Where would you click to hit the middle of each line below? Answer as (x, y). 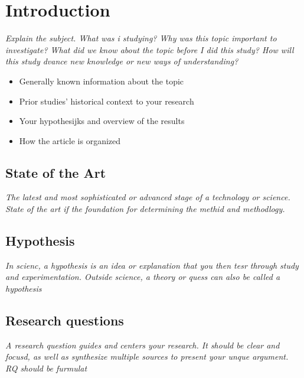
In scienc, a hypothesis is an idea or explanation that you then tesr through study (152, 265)
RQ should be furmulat (46, 368)
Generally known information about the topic (102, 81)
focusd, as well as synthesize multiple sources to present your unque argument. (147, 356)
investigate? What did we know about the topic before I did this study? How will (150, 49)
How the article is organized (70, 140)
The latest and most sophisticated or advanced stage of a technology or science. (148, 197)
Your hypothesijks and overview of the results (102, 121)
